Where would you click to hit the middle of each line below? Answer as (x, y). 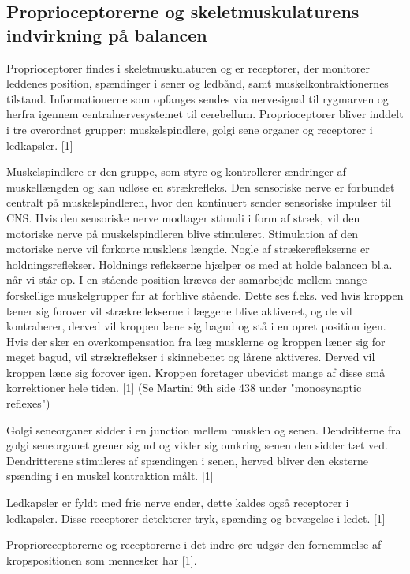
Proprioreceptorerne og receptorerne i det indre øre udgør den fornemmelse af (194, 544)
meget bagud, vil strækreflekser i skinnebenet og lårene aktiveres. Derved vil (191, 357)
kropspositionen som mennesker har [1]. (102, 559)
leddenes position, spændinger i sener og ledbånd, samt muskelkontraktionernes (198, 83)
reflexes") (28, 403)
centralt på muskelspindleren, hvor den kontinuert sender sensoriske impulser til (199, 202)
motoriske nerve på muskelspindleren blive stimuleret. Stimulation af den (183, 233)
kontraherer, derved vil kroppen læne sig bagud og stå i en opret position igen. (196, 326)
